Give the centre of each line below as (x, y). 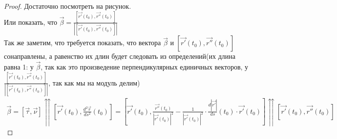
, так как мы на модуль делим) (94, 82)
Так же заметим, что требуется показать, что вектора (83, 43)
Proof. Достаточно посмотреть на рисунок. (68, 6)
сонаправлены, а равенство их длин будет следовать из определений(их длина (120, 56)
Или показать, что (31, 22)
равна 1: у (19, 67)
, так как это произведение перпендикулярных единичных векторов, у (145, 67)
